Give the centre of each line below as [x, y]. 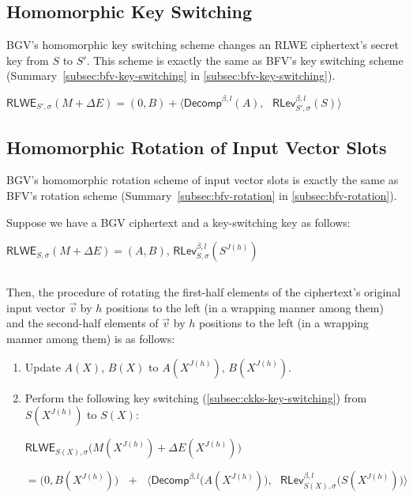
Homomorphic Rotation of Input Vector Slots [197, 147]
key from [28, 60]
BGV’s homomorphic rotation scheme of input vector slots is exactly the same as [203, 180]
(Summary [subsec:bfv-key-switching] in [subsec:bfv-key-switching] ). [171, 75]
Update [43, 366]
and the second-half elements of [83, 323]
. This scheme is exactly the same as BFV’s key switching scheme [245, 60]
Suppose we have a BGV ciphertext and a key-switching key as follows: [178, 222]
